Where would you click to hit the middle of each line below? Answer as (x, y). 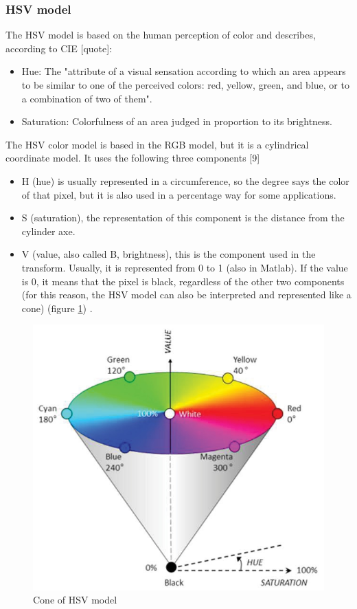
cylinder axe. (48, 231)
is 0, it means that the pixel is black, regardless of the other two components (183, 281)
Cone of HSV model (75, 600)
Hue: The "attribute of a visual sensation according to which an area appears (184, 71)
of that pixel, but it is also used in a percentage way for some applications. (179, 194)
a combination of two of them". (87, 98)
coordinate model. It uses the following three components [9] (133, 158)
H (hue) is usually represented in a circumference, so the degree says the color (185, 180)
